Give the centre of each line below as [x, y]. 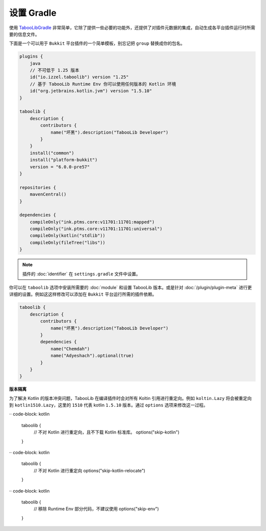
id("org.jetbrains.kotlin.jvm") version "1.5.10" [91, 91]
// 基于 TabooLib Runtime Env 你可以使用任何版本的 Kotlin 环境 [103, 84]
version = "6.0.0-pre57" [60, 167]
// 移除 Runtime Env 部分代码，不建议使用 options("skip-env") [96, 509]
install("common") [52, 153]
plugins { [31, 56]
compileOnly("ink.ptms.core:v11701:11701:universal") [96, 229]
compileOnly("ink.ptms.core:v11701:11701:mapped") [92, 222]
